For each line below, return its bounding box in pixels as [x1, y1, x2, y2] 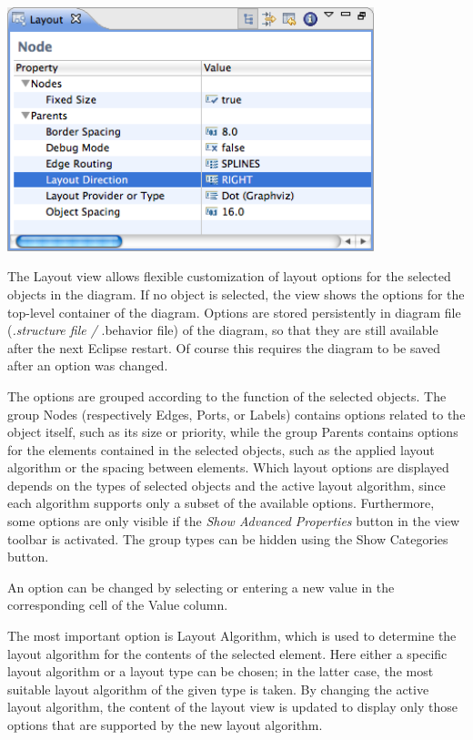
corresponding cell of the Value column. [7, 595, 228, 614]
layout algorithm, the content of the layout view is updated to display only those [7, 697, 458, 716]
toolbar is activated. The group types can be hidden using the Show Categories [7, 529, 448, 548]
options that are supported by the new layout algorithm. [7, 715, 323, 734]
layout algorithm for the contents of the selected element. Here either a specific [7, 644, 448, 663]
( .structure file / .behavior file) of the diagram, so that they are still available [7, 320, 438, 340]
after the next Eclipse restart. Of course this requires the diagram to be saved [7, 338, 441, 357]
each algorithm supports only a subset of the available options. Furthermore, [7, 493, 435, 512]
